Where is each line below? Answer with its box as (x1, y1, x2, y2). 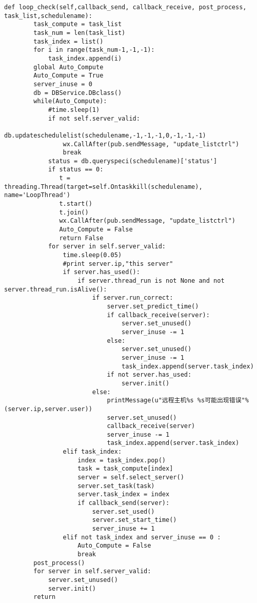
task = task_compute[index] (77, 465, 173, 473)
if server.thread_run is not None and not (77, 277, 225, 284)
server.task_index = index (77, 491, 170, 498)
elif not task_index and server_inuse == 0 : (63, 533, 221, 541)
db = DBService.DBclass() (33, 89, 122, 96)
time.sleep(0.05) (63, 251, 122, 259)
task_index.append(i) (48, 54, 122, 62)
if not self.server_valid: (48, 114, 140, 122)
